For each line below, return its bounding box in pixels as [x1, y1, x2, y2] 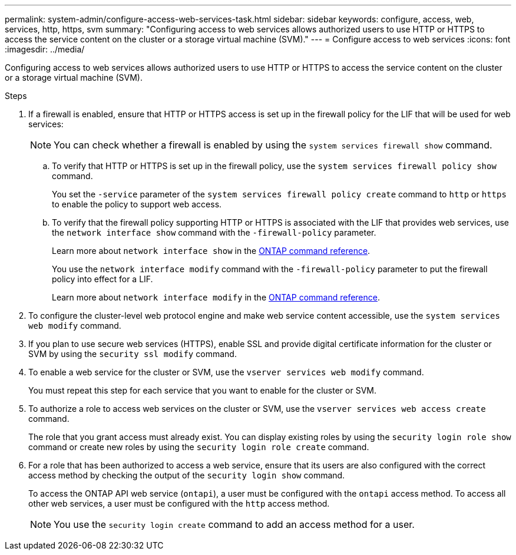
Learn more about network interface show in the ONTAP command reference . [52, 246, 371, 256]
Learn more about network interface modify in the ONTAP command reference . [52, 292, 381, 302]
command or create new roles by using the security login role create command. [28, 442, 369, 452]
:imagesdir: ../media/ [5, 44, 85, 54]
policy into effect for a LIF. [52, 274, 153, 284]
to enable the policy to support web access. [52, 199, 222, 209]
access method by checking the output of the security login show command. [28, 470, 345, 480]
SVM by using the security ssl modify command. [28, 349, 237, 359]
